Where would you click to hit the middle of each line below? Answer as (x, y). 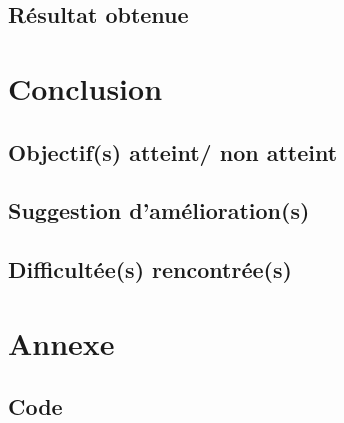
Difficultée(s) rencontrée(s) (150, 269)
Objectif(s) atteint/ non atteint (173, 151)
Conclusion (85, 87)
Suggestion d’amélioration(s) (159, 210)
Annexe (61, 342)
